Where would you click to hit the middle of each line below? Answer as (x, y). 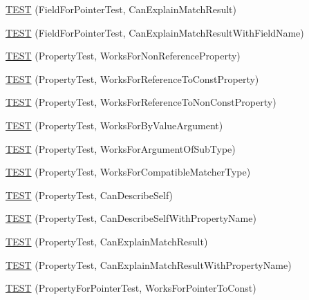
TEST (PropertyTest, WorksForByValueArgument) (114, 125)
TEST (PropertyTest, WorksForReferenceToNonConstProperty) (141, 102)
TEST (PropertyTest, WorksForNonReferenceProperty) (123, 56)
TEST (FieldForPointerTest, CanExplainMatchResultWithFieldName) (155, 32)
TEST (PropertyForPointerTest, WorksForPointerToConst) (131, 288)
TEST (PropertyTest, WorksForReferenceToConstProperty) (132, 78)
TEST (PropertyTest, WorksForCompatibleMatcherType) (128, 172)
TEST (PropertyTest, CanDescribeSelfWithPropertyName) (131, 218)
